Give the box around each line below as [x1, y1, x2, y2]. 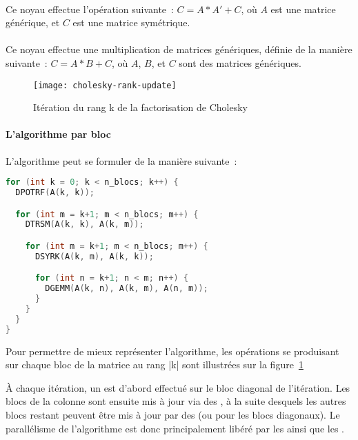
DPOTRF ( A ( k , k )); [15, 188, 95, 198]
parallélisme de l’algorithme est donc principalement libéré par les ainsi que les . [6, 421, 344, 435]
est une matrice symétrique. [72, 15, 190, 30]
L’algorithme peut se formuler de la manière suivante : [6, 153, 237, 168]
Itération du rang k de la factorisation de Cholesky [33, 100, 248, 114]
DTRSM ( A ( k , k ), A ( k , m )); [25, 219, 144, 230]
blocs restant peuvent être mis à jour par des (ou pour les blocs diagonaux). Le [6, 408, 340, 422]
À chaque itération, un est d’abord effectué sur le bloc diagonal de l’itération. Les [6, 380, 350, 394]
